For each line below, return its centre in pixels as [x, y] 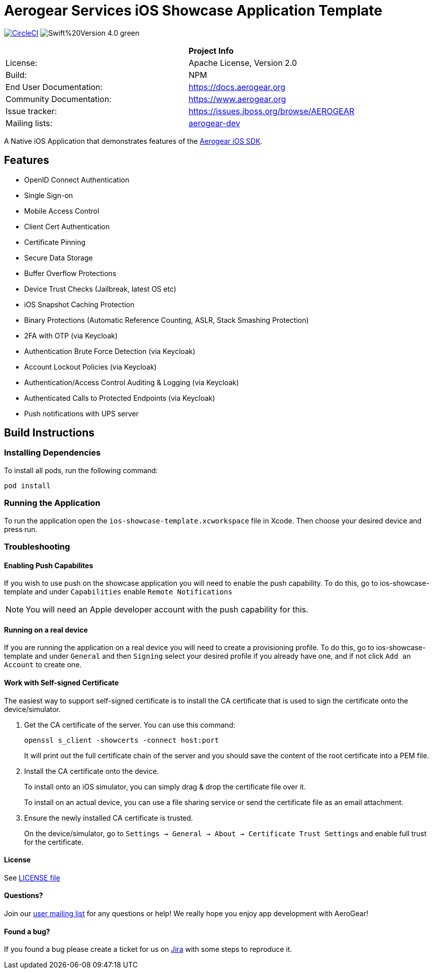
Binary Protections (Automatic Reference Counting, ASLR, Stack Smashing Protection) [167, 320]
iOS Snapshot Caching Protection [79, 304]
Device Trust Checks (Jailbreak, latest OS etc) [100, 289]
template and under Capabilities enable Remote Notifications [118, 592]
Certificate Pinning [55, 242]
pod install [27, 485]
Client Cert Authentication [67, 226]
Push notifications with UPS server [81, 413]
